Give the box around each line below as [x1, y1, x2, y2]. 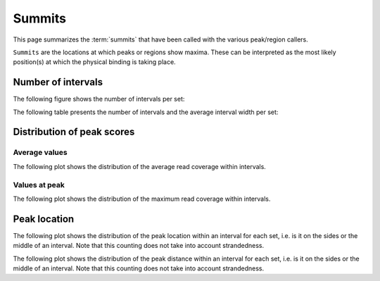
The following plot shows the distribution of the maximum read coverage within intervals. [13, 194, 271, 203]
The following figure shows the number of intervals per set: [13, 95, 185, 104]
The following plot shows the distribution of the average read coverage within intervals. [13, 162, 267, 170]
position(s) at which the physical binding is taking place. [13, 58, 176, 66]
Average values [13, 148, 68, 158]
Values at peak [13, 180, 65, 189]
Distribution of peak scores [13, 126, 135, 138]
